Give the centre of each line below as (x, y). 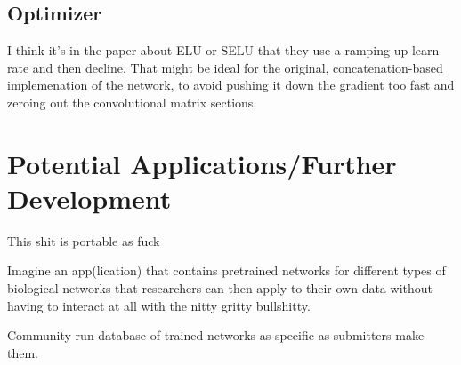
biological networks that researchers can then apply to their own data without (220, 288)
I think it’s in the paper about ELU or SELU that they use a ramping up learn (223, 50)
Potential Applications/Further (202, 163)
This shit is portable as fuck (84, 240)
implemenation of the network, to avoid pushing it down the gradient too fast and (231, 85)
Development (89, 198)
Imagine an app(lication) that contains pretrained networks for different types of (226, 270)
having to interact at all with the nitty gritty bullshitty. (159, 305)
